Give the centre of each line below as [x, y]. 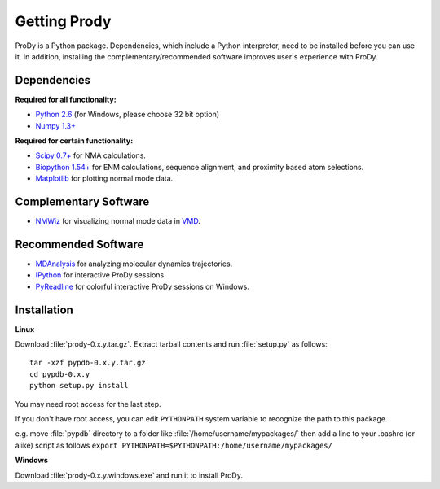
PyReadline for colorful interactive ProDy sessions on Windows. [143, 286]
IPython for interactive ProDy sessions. [101, 275]
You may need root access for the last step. [88, 404]
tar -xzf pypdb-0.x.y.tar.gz [88, 363]
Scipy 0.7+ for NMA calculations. [91, 155]
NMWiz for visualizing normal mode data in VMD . [118, 221]
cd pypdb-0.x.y [60, 374]
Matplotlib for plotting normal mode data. [104, 178]
